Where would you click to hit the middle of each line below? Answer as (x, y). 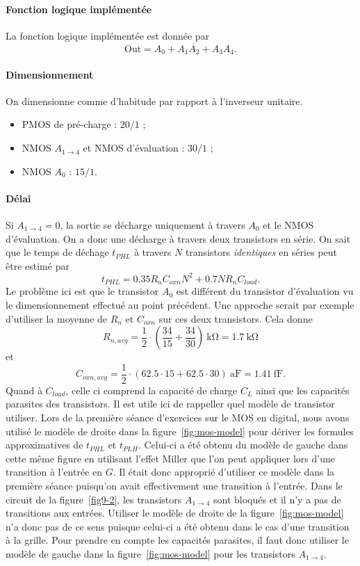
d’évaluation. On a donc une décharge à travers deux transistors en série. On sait (178, 238)
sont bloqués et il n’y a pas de (277, 499)
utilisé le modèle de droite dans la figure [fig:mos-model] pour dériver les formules (180, 431)
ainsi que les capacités (303, 390)
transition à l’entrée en (54, 472)
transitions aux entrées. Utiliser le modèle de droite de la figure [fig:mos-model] (175, 513)
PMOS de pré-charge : (69, 124)
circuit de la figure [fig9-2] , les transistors (94, 499)
